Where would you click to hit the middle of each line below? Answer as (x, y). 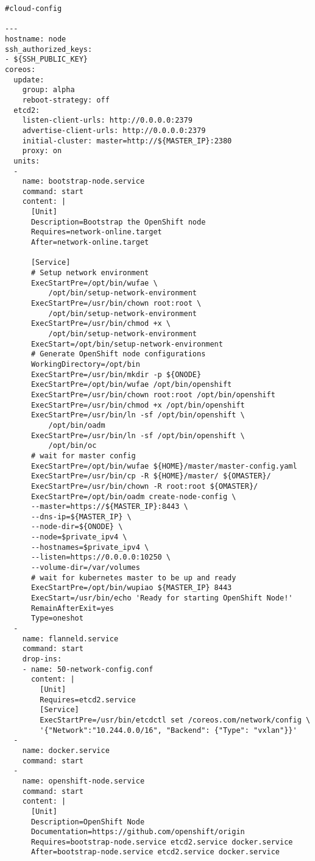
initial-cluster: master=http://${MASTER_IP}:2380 (127, 141)
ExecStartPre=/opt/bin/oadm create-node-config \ (133, 496)
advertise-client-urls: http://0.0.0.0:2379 (114, 130)
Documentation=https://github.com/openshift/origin (138, 832)
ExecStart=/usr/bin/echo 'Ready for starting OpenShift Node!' (162, 598)
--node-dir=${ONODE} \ (77, 527)
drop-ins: (42, 659)
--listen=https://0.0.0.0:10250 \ (101, 557)
